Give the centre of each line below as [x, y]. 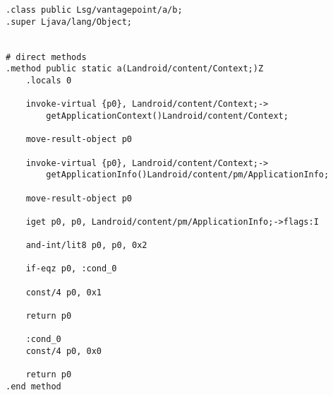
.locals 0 [49, 80]
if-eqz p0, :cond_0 [71, 269]
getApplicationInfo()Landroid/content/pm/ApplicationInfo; [188, 175]
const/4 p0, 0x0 [64, 352]
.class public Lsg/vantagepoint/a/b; [94, 10]
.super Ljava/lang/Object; [69, 22]
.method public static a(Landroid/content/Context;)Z [135, 69]
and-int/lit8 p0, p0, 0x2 [86, 246]
